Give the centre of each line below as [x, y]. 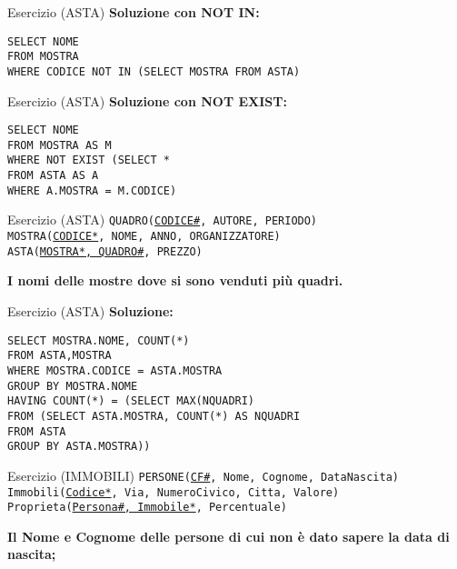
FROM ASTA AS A [53, 176]
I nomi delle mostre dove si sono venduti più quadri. [175, 280]
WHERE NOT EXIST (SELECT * [89, 160]
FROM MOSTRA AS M [60, 145]
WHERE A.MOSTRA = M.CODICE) [92, 190]
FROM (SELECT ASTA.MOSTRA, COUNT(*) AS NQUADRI [154, 416]
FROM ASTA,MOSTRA [60, 356]
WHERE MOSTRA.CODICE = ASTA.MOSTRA [115, 370]
